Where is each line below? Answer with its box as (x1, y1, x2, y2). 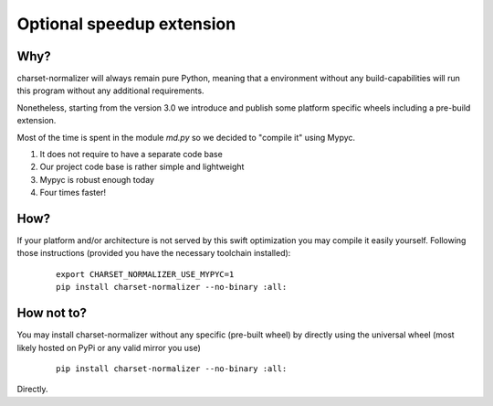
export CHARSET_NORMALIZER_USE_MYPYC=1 (56, 269, 235, 279)
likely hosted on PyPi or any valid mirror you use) (16, 342, 201, 353)
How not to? (16, 305, 87, 321)
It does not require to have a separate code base (39, 149, 223, 160)
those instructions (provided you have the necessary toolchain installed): (16, 248, 291, 259)
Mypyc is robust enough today (39, 174, 155, 185)
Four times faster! (39, 187, 107, 198)
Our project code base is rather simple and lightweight (39, 161, 245, 173)
